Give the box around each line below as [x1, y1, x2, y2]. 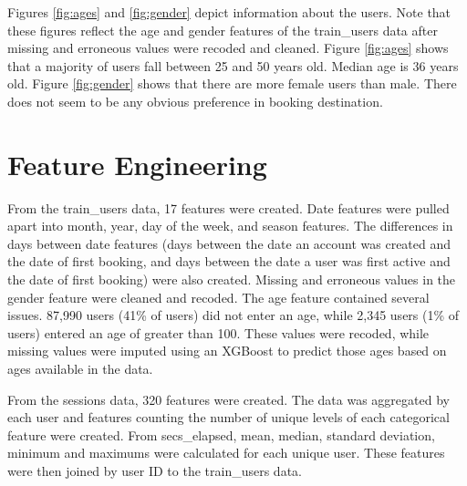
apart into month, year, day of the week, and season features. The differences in [7, 216, 453, 235]
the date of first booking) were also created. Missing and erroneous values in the [7, 270, 456, 289]
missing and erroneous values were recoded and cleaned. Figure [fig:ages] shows [7, 38, 449, 57]
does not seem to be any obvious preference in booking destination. [7, 91, 383, 110]
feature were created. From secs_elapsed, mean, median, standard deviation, [7, 425, 435, 444]
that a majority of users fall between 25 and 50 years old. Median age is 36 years [7, 56, 459, 75]
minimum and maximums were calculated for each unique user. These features [7, 443, 445, 462]
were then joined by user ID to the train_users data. [7, 461, 302, 480]
